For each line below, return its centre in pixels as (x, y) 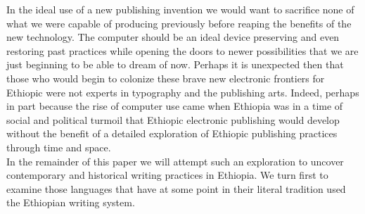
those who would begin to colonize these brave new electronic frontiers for (166, 78)
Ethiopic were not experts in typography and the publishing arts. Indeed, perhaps (183, 92)
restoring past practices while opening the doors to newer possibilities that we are (182, 50)
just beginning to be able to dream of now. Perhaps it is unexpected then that (175, 64)
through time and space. (59, 147)
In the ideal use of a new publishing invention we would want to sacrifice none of (180, 9)
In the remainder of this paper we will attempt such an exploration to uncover (175, 161)
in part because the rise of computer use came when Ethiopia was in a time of (175, 106)
